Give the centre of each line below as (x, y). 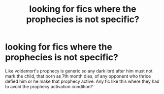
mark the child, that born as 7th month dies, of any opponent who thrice (78, 76)
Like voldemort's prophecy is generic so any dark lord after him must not (79, 71)
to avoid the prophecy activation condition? (49, 86)
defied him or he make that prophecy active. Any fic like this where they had (82, 81)
